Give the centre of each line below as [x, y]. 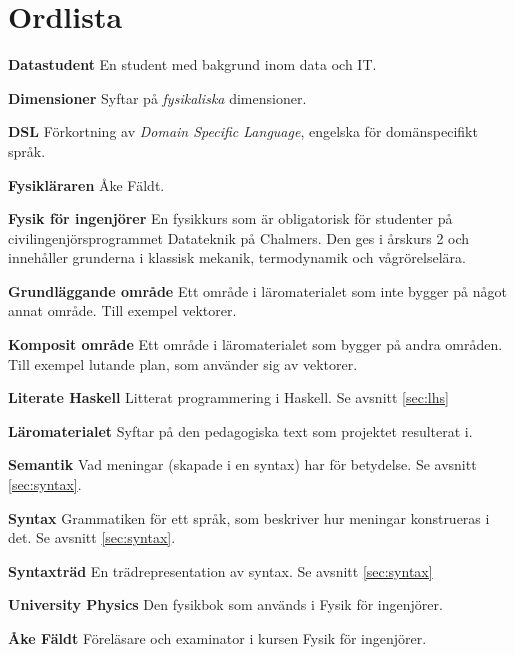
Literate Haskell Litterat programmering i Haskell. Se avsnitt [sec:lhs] [228, 397]
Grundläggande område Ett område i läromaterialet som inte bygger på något [257, 290]
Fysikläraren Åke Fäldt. [86, 184]
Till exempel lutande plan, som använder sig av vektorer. [183, 363]
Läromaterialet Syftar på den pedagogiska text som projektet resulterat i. [240, 430]
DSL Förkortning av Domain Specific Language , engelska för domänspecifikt [243, 131]
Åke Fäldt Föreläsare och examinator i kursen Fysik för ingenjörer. [217, 638]
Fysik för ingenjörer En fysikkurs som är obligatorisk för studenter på [230, 218]
